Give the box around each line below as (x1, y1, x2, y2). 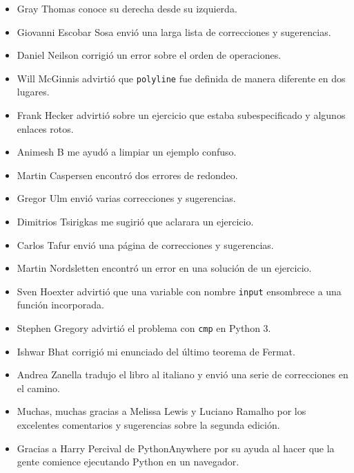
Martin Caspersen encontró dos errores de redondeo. (17, 167, 238, 182)
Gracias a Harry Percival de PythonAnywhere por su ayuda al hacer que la (17, 440, 335, 455)
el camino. (17, 380, 61, 395)
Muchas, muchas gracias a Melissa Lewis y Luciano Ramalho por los (17, 404, 306, 418)
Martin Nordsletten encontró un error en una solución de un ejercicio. (17, 261, 312, 275)
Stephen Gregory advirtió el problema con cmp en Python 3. (17, 321, 271, 335)
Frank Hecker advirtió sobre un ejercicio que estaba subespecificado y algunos (17, 108, 346, 122)
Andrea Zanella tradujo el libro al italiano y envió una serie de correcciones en (17, 367, 348, 382)
